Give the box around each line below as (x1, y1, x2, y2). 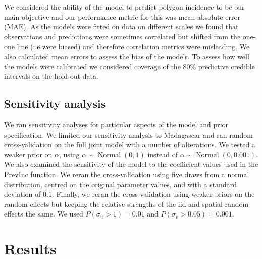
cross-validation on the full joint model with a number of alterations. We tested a (4, 139, 255, 150)
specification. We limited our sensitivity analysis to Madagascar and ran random (4, 129, 253, 140)
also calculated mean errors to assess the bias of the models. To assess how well (4, 51, 249, 61)
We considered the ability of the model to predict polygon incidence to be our (4, 2, 245, 12)
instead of (147, 149, 178, 159)
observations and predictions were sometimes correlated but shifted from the (4, 31, 241, 41)
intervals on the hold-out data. (4, 71, 98, 81)
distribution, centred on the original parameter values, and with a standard (4, 179, 237, 189)
